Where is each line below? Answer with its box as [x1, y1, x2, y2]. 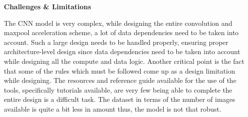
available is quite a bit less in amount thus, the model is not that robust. [4, 103, 222, 114]
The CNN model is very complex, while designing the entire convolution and [4, 18, 232, 28]
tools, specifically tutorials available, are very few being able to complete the [4, 84, 232, 95]
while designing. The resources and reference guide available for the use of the [4, 75, 236, 85]
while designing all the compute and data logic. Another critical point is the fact [4, 56, 245, 66]
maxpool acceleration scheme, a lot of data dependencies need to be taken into [4, 27, 239, 38]
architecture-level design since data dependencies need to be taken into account [4, 46, 241, 57]
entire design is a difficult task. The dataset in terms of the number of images [4, 94, 235, 104]
